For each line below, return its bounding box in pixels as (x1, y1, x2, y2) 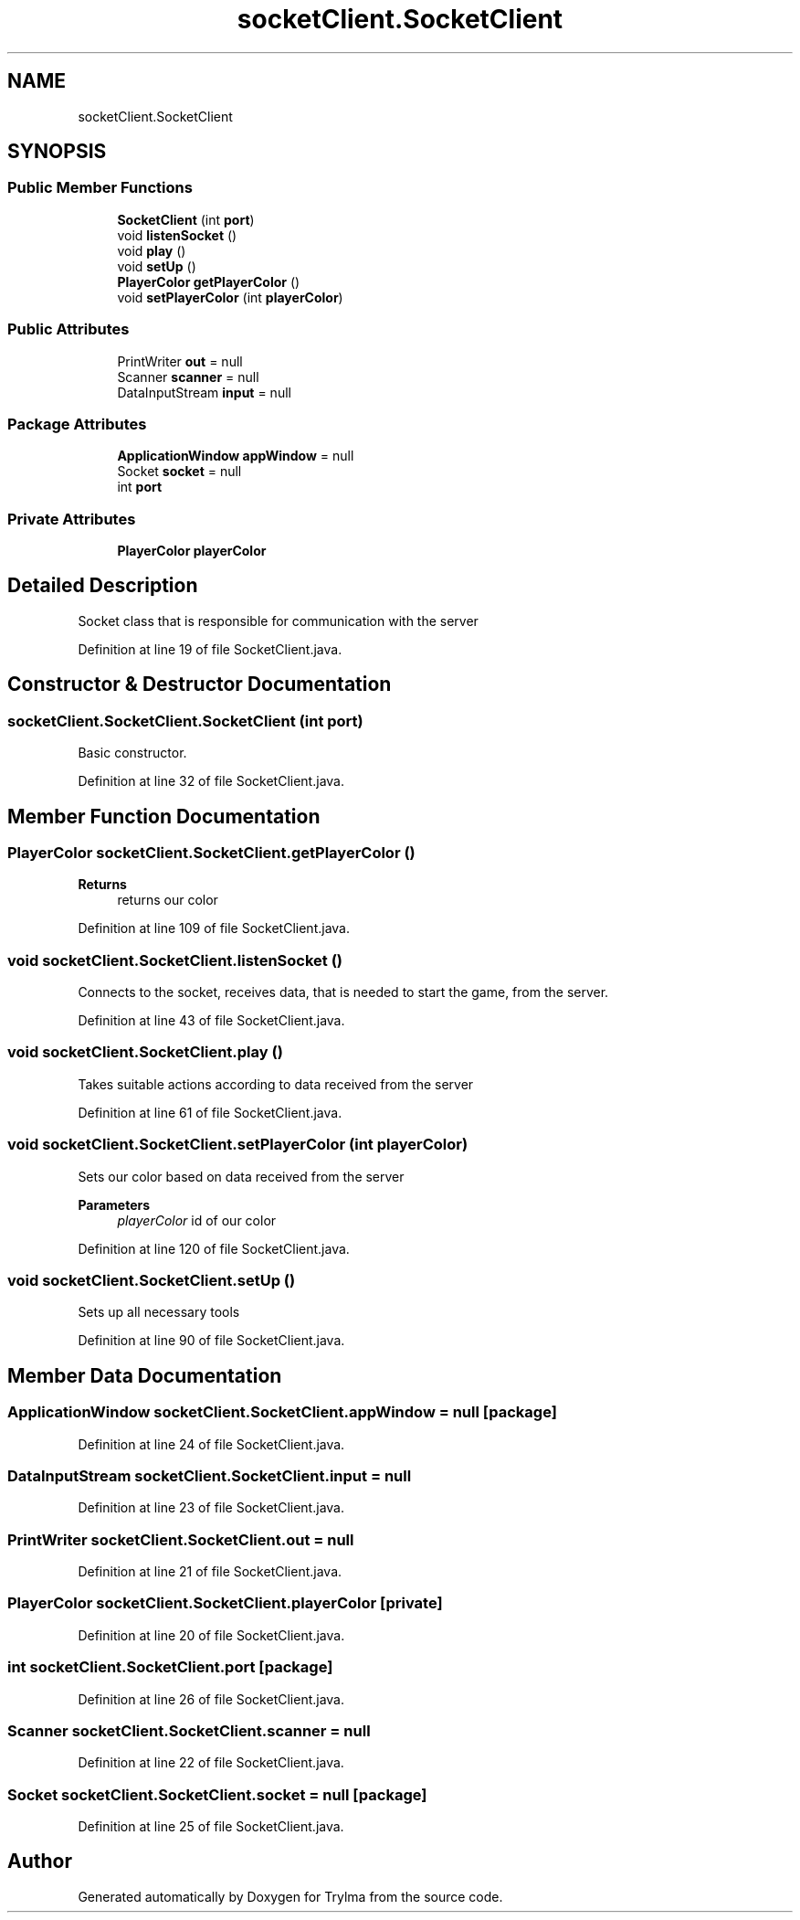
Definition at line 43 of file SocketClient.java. (78, 1013, 345, 1029)
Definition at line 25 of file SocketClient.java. (78, 1819, 344, 1835)
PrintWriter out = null (117, 353, 243, 369)
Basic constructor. (78, 745, 187, 761)
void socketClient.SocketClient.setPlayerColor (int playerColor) (7, 1135, 468, 1154)
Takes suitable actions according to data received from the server (78, 1076, 474, 1092)
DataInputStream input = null (117, 384, 291, 400)
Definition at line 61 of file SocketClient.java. (78, 1104, 342, 1120)
